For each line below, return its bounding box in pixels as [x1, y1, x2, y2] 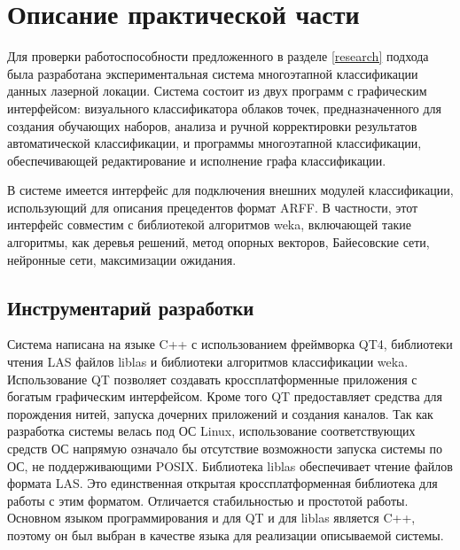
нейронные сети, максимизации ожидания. [7, 250, 237, 268]
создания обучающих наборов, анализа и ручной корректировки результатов [7, 116, 417, 135]
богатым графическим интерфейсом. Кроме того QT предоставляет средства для [7, 387, 442, 406]
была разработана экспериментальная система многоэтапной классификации [7, 64, 418, 82]
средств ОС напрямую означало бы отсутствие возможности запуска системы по [7, 439, 443, 458]
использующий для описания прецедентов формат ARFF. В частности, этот [7, 198, 418, 216]
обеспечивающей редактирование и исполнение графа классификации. [7, 151, 386, 169]
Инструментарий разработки [7, 293, 254, 321]
